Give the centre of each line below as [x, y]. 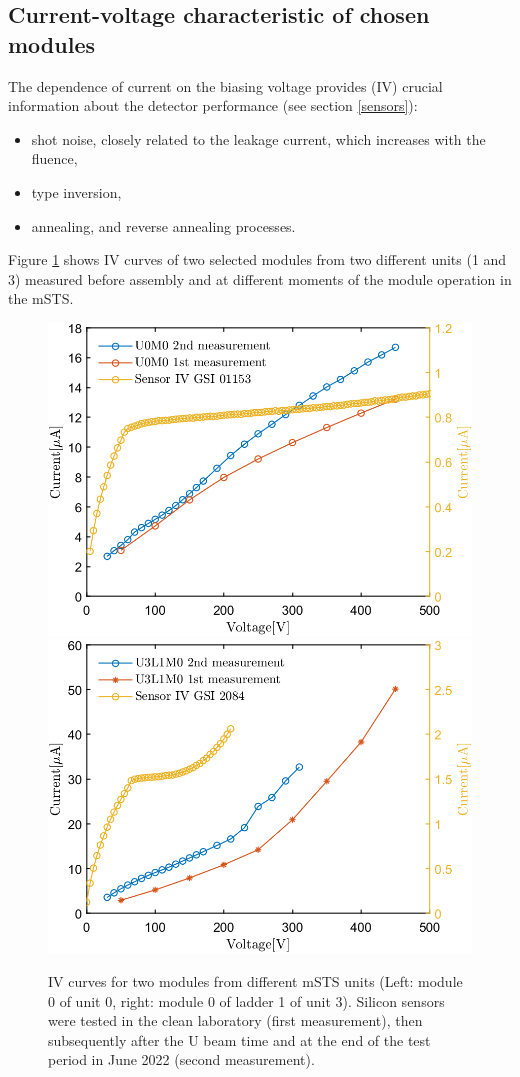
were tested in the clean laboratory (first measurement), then [235, 1020]
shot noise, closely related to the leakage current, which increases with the [258, 138]
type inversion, [76, 191]
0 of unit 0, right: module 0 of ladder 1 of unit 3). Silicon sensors [246, 1000]
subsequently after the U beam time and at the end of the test [239, 1039]
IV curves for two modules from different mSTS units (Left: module [255, 980]
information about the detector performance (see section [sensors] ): [213, 105]
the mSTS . [41, 298]
